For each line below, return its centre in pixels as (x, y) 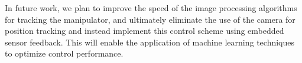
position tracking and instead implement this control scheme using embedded (144, 31)
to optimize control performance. (64, 53)
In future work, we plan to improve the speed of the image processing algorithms (151, 8)
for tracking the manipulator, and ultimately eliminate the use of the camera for (150, 19)
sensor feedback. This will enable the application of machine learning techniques (150, 42)
